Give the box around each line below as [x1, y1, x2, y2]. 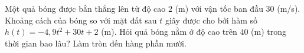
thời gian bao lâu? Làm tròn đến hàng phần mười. [5, 37, 187, 49]
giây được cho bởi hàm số [165, 14, 257, 26]
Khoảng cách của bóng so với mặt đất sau [5, 14, 157, 26]
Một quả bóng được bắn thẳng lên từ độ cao [5, 2, 166, 14]
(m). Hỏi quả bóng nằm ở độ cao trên [101, 25, 237, 38]
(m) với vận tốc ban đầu [175, 2, 263, 14]
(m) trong [251, 25, 287, 38]
